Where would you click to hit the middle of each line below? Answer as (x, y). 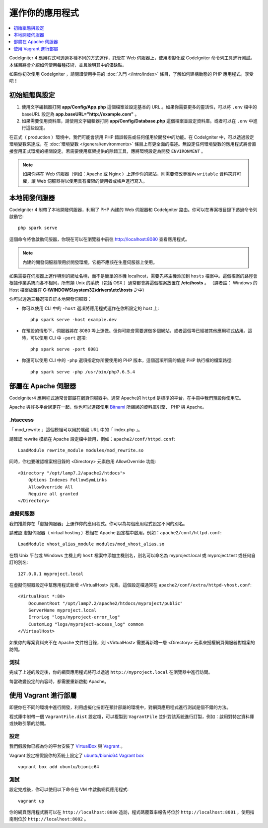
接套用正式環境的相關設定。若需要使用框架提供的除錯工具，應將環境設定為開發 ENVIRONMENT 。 (107, 151)
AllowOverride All (51, 487)
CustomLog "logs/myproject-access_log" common (86, 624)
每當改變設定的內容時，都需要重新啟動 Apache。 (59, 681)
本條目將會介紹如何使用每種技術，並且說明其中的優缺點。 (68, 65)
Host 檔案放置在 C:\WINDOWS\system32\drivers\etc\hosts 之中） (78, 290)
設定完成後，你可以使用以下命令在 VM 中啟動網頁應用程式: (69, 790)
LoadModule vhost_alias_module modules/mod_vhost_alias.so (91, 544)
